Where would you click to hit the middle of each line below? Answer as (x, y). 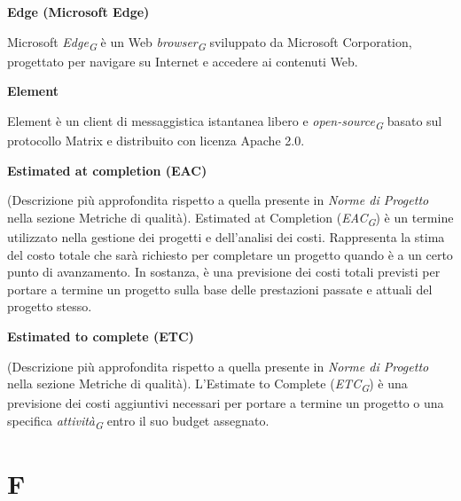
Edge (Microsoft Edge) (78, 12)
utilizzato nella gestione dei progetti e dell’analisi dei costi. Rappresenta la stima (226, 236)
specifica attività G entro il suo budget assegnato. (138, 421)
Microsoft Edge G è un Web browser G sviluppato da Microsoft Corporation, (210, 43)
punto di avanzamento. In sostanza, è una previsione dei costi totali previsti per (224, 272)
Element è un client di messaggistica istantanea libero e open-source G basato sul (225, 121)
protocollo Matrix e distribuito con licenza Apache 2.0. (156, 141)
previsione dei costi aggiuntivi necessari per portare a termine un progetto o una (226, 403)
